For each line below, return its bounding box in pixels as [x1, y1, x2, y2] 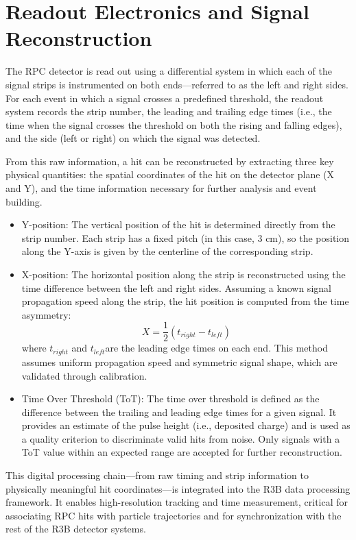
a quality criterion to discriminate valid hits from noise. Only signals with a [21, 431, 340, 445]
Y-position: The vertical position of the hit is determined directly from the [21, 217, 335, 232]
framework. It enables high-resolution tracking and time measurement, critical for [5, 495, 348, 509]
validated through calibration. [21, 368, 147, 382]
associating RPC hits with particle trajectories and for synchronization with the [5, 508, 342, 522]
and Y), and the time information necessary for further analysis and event [5, 181, 317, 195]
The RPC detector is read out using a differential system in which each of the [5, 64, 333, 78]
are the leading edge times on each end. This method [105, 341, 328, 355]
